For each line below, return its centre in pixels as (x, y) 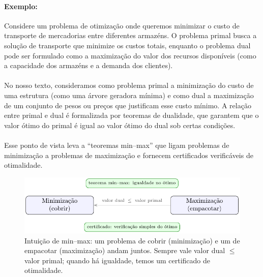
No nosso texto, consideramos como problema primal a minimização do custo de (129, 85)
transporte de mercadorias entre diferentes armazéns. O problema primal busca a (130, 35)
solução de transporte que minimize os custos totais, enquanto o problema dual (127, 45)
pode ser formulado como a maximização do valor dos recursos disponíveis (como (130, 55)
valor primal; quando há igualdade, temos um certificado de (117, 260)
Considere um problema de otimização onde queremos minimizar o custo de (122, 25)
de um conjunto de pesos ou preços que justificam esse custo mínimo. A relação (128, 105)
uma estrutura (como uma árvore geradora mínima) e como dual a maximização (129, 95)
